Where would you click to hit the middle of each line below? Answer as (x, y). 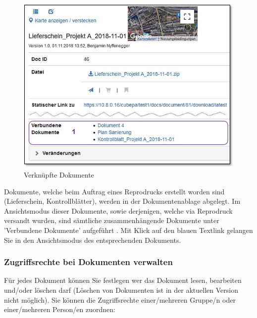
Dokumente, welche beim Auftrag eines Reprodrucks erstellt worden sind (114, 191)
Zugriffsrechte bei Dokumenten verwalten (88, 262)
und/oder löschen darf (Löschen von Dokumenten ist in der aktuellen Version (121, 290)
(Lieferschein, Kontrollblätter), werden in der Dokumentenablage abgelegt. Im (122, 201)
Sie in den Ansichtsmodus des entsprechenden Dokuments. (93, 240)
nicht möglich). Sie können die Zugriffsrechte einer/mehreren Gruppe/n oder (120, 299)
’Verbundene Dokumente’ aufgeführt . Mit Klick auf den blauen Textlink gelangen (128, 230)
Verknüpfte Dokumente (59, 174)
